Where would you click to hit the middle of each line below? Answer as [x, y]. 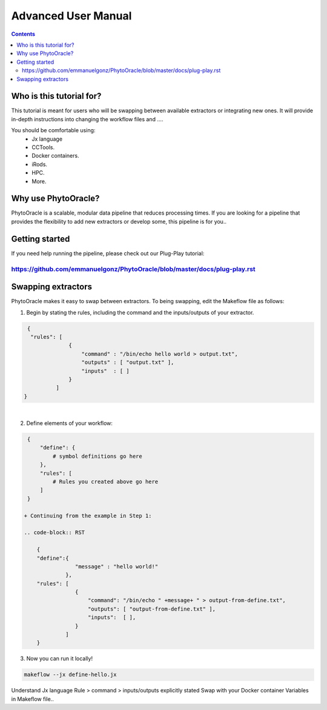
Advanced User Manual [71, 16]
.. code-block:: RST [54, 533]
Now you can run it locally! [60, 658]
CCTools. [43, 147]
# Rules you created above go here [105, 482]
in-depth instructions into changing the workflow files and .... [87, 119]
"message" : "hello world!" [117, 566]
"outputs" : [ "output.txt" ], [128, 363]
